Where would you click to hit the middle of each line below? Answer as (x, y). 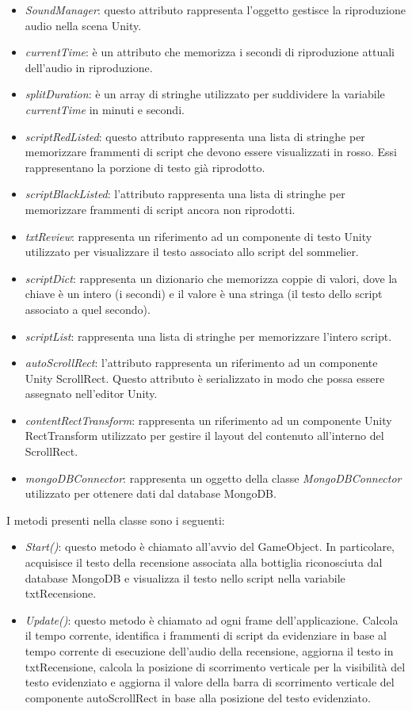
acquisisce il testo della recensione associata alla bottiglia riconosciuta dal (204, 562)
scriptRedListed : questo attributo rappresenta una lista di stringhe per (195, 136)
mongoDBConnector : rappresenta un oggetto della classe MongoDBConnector (213, 478)
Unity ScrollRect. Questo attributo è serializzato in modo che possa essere (205, 378)
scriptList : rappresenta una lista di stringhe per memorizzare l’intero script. (208, 336)
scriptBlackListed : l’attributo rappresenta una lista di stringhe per (185, 194)
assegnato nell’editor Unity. (91, 394)
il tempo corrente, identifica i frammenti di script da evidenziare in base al (206, 635)
